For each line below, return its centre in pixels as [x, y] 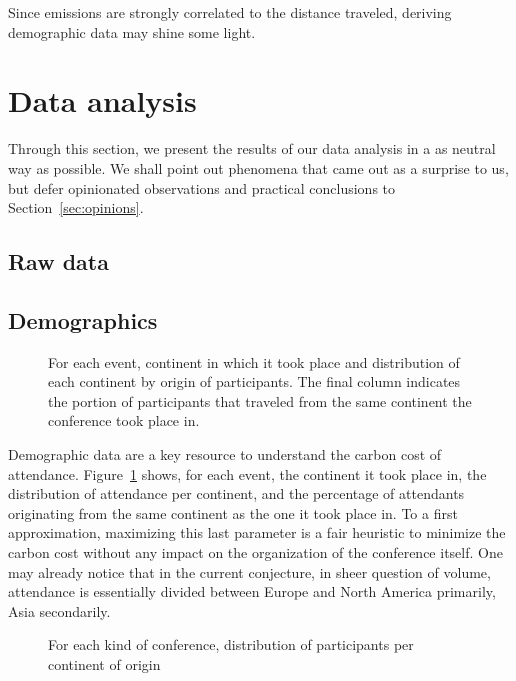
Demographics [83, 319]
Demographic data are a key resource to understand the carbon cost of [225, 454]
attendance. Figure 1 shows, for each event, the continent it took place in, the [247, 473]
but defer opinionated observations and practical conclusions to [202, 187]
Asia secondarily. [59, 610]
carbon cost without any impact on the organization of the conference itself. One [255, 552]
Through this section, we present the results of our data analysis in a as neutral [252, 148]
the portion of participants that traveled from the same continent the [260, 400]
